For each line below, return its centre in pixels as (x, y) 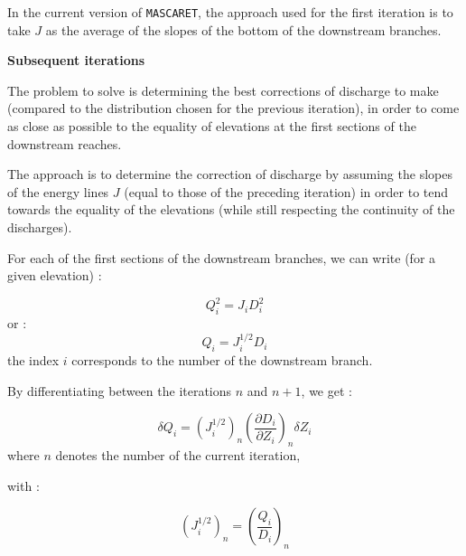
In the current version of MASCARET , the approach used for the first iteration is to (230, 12)
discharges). (40, 227)
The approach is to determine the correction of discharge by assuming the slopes (230, 174)
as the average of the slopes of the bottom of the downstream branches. (243, 29)
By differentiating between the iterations (120, 390)
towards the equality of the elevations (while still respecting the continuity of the (231, 209)
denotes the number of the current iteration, (178, 455)
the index (33, 360)
